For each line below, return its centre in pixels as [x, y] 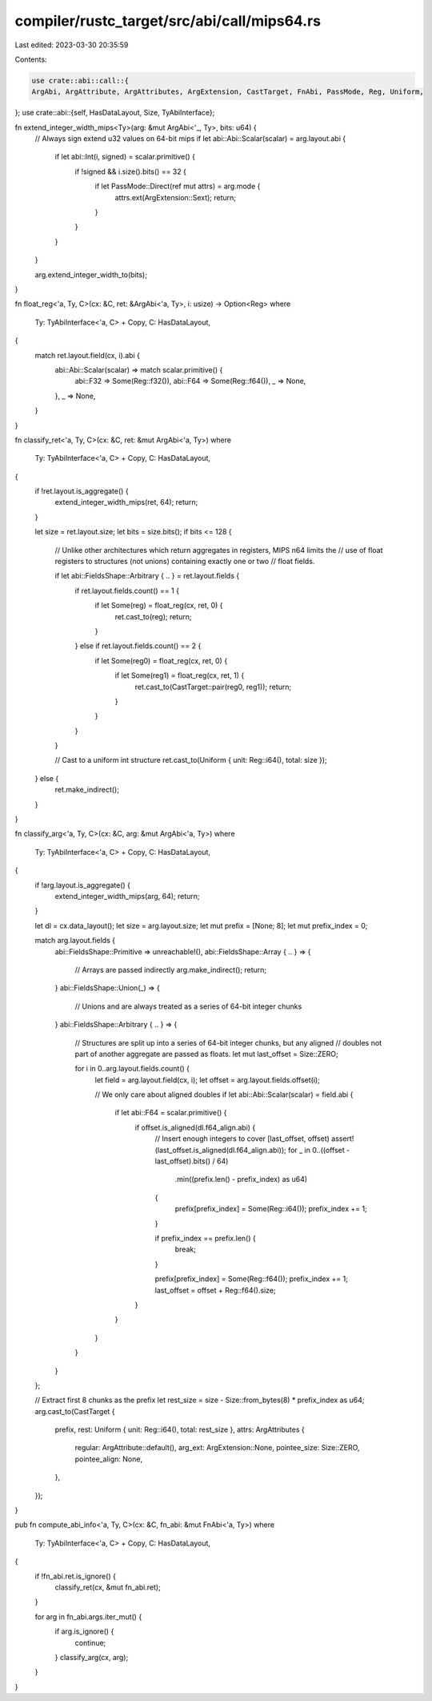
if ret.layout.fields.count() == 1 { [127, 591]
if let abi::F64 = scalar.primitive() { [171, 1113]
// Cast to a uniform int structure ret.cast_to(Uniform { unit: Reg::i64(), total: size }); [191, 760]
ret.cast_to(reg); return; [153, 616]
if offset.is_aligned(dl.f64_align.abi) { [195, 1127]
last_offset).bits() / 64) [192, 1161]
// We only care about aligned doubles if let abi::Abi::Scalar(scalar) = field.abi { [224, 1094]
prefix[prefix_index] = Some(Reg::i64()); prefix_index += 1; [271, 1209]
